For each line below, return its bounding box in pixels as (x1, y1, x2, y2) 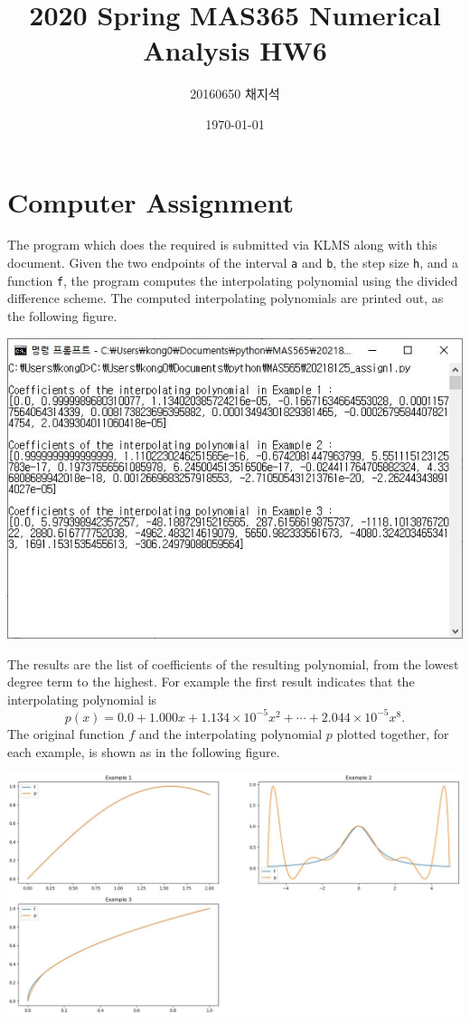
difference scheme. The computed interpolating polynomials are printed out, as (7, 289, 444, 308)
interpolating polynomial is (7, 689, 157, 708)
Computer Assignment (7, 183, 295, 220)
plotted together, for (336, 724, 449, 743)
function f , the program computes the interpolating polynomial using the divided (7, 270, 458, 289)
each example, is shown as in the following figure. (7, 742, 280, 761)
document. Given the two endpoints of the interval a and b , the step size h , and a (7, 253, 459, 272)
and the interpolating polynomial (138, 724, 323, 743)
